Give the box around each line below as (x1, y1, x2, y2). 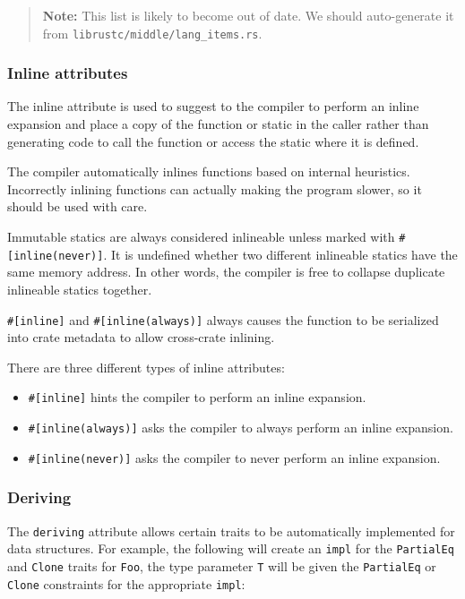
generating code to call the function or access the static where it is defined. (7, 132, 419, 150)
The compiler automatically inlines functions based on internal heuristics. (7, 162, 410, 181)
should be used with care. (7, 197, 148, 216)
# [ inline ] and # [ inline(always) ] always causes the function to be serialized (7, 310, 439, 329)
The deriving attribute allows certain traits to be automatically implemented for (7, 521, 455, 540)
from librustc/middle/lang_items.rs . (42, 23, 263, 42)
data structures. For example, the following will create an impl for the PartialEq (7, 539, 454, 558)
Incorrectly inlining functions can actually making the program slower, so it (7, 179, 422, 198)
